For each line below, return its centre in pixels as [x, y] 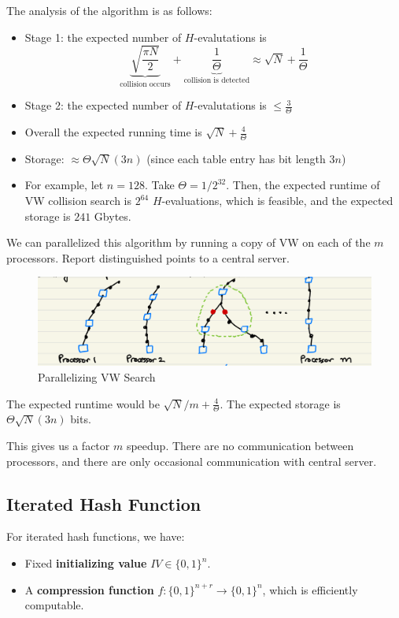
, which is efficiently [310, 589]
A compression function [89, 589]
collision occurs [145, 84]
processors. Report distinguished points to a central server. [148, 257]
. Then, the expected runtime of [303, 185]
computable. [54, 605]
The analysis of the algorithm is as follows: [109, 10]
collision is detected [217, 81]
